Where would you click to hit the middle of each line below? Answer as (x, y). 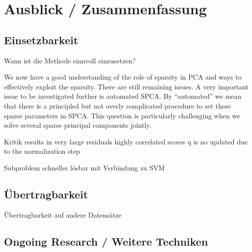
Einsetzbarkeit (41, 40)
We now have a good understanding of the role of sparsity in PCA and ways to (123, 77)
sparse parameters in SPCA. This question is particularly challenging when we (122, 115)
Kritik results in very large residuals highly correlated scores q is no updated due (126, 141)
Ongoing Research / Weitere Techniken (106, 241)
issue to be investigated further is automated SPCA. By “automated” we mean (123, 96)
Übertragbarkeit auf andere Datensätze (63, 214)
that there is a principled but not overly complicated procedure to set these (118, 105)
